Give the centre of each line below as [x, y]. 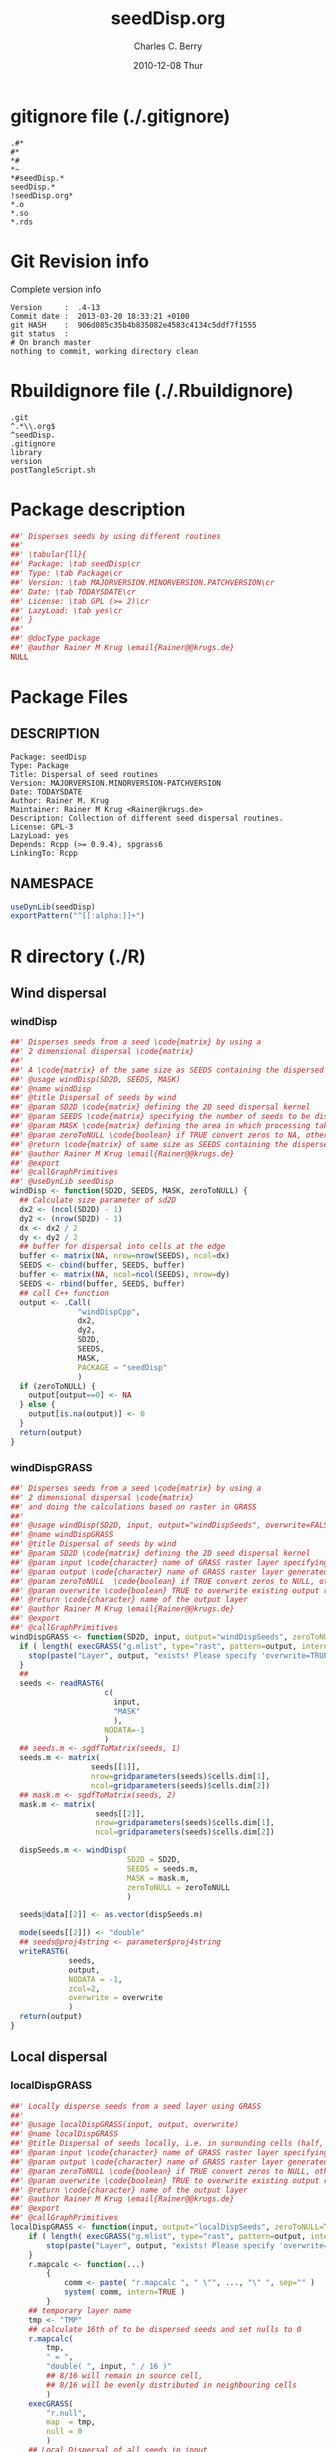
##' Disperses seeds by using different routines [116, 536]
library [26, 452]
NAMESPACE [52, 883]
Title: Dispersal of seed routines [84, 774]
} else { [37, 1405]
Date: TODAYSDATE [46, 792]
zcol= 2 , [84, 1988]
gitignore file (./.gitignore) [120, 116]
